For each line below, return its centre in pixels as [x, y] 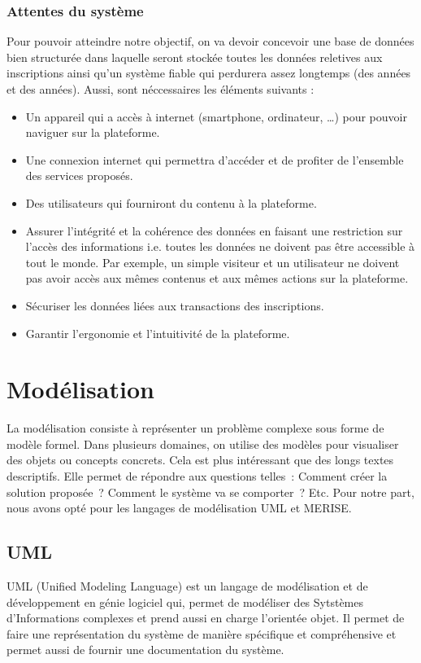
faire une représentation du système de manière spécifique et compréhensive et [202, 633]
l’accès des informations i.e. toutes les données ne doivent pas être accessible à [220, 246]
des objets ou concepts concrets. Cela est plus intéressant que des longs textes [200, 460]
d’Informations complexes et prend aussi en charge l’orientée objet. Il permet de [206, 618]
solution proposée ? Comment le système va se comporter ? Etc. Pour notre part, [210, 492]
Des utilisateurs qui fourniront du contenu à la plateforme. [171, 202]
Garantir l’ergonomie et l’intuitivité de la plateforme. [158, 333]
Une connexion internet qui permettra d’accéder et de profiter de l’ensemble [215, 159]
